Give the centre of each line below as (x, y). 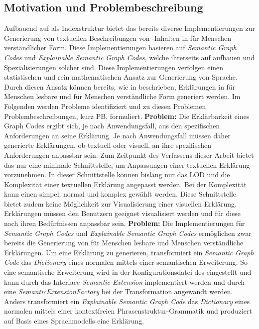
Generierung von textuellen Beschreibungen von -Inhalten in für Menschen (118, 38)
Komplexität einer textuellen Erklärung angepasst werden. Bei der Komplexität (125, 184)
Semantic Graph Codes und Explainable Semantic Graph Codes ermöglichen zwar (128, 233)
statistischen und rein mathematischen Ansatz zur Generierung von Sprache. (121, 77)
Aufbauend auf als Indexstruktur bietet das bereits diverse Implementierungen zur (129, 28)
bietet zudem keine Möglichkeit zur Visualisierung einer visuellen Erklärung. (120, 203)
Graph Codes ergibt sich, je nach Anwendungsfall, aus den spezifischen (112, 126)
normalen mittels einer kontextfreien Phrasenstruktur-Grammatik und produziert (128, 311)
